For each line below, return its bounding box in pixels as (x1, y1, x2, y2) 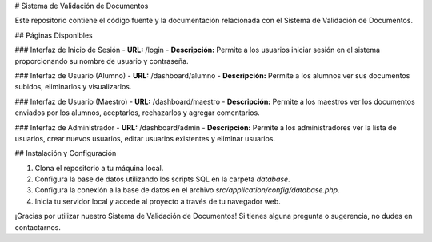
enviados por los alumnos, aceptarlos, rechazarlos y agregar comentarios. (14, 108, 260, 117)
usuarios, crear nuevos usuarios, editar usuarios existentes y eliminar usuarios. (14, 133, 276, 143)
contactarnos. (14, 222, 62, 232)
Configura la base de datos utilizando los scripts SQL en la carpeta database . (34, 174, 291, 184)
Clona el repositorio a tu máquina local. (34, 163, 164, 173)
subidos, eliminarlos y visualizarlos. (14, 82, 132, 92)
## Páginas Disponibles (14, 30, 93, 40)
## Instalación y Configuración (14, 149, 117, 158)
